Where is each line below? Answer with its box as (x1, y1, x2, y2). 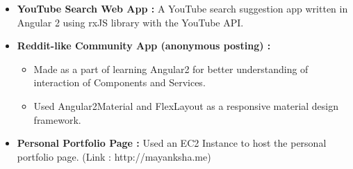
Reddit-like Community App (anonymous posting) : (17, 38, 271, 53)
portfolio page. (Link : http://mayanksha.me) (17, 149, 211, 163)
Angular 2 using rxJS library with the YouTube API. (17, 15, 244, 29)
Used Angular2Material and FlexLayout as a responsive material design (33, 98, 339, 113)
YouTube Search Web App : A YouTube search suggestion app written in (17, 1, 348, 15)
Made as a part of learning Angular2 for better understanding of (33, 61, 309, 76)
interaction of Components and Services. (33, 75, 206, 90)
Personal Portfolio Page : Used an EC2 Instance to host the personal (17, 136, 327, 150)
